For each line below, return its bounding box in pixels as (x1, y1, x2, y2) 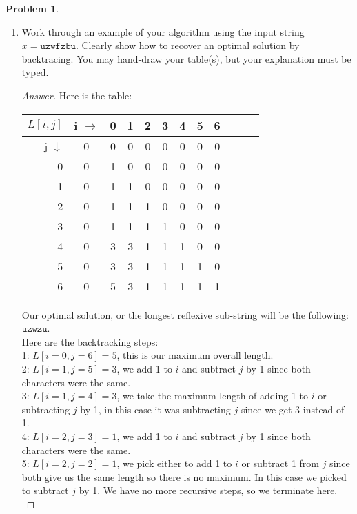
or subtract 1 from (241, 456, 319, 471)
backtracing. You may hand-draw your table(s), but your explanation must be (21, 51, 351, 66)
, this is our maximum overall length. (116, 348, 274, 362)
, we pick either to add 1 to (116, 456, 232, 471)
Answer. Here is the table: (21, 88, 132, 102)
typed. (21, 65, 49, 79)
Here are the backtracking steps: (21, 334, 159, 348)
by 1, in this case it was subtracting (80, 402, 231, 416)
